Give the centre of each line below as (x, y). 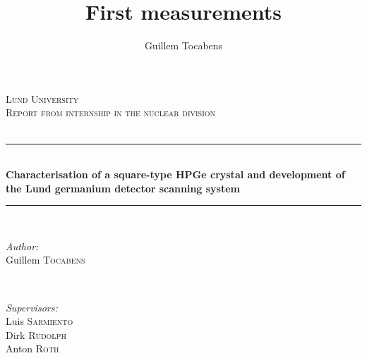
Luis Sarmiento (40, 321)
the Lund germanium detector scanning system (123, 188)
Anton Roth (32, 348)
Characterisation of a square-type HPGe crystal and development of (175, 174)
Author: (22, 246)
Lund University (42, 98)
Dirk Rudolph (36, 334)
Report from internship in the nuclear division (111, 112)
